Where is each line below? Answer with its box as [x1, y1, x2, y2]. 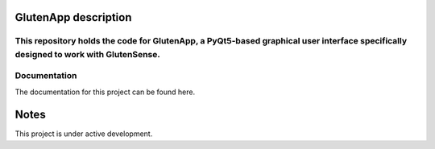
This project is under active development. [14, 129, 153, 139]
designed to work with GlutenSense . [14, 48, 160, 60]
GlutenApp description [14, 10, 132, 24]
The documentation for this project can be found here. [14, 87, 196, 97]
